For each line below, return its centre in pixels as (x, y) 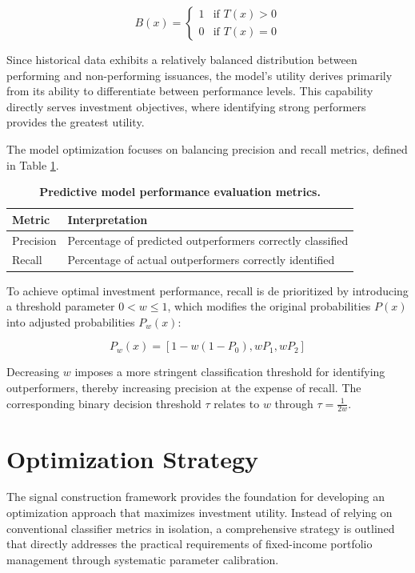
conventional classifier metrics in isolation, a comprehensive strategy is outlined (201, 528)
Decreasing (33, 372)
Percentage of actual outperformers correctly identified (201, 260)
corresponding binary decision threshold (104, 403)
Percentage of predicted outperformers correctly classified (208, 240)
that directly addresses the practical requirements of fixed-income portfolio (190, 544)
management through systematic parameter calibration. (143, 559)
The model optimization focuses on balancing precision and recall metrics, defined (207, 148)
